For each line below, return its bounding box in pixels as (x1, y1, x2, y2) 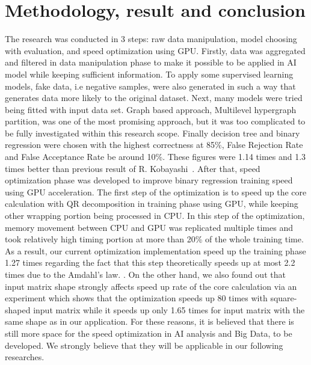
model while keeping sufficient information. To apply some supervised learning (5, 67, 294, 80)
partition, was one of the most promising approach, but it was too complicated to (5, 115, 306, 127)
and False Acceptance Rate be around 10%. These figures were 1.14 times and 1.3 (5, 150, 306, 163)
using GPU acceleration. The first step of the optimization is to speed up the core (5, 185, 307, 198)
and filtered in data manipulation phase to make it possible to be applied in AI (5, 56, 297, 69)
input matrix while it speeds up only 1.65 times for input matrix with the (33, 303, 305, 316)
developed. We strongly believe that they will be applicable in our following (5, 339, 283, 351)
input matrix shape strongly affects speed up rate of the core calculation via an (5, 280, 297, 292)
